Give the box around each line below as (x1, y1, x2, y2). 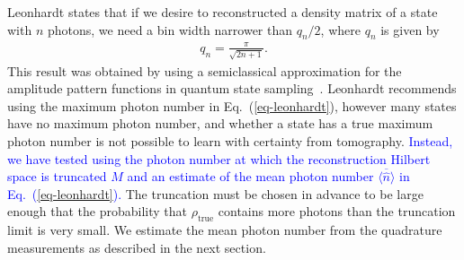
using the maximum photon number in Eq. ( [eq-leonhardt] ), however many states (7, 96, 457, 115)
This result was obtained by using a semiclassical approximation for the (7, 61, 402, 80)
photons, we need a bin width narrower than (47, 20, 293, 39)
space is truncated (7, 167, 107, 186)
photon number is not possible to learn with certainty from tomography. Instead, (7, 132, 453, 151)
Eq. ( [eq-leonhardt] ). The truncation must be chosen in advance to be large (7, 184, 424, 203)
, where (320, 20, 361, 39)
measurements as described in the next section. (7, 238, 266, 256)
